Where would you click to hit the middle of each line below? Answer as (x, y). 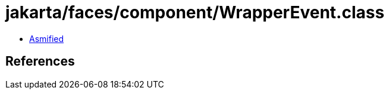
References (40, 61)
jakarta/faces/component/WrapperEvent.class (195, 12)
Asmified (47, 38)
